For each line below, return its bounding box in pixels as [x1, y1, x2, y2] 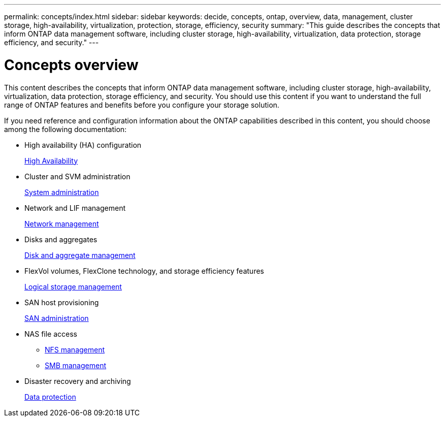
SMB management [45, 361, 107, 370]
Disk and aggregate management [24, 250, 136, 260]
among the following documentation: [4, 124, 127, 134]
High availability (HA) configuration [24, 140, 142, 149]
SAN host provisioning [24, 298, 99, 307]
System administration [24, 187, 99, 197]
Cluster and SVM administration [24, 172, 131, 181]
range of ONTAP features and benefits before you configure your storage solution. [4, 100, 279, 109]
